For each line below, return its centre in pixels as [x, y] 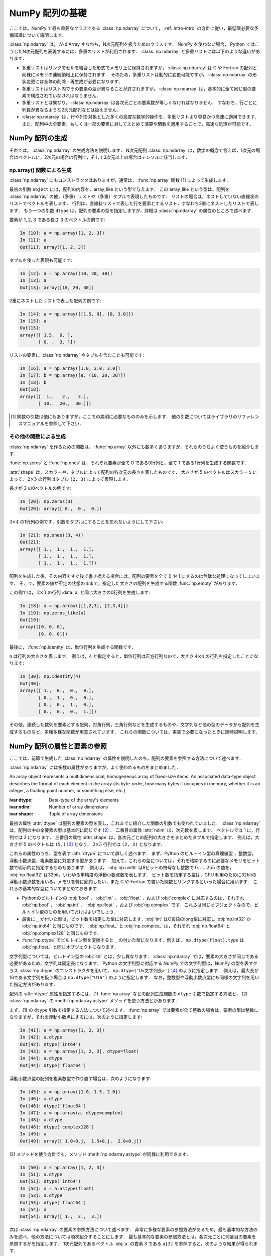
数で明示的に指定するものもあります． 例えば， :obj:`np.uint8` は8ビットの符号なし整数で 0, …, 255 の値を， [122, 868]
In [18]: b [33, 382]
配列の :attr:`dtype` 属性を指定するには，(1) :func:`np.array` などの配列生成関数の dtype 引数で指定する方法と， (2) [128, 993]
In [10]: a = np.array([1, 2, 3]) [62, 233]
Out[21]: [31, 542]
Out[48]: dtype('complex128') [57, 1127]
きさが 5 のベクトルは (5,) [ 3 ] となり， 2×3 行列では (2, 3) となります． [87, 844]
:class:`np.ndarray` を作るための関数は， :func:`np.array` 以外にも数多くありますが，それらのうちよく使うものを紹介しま [134, 447]
